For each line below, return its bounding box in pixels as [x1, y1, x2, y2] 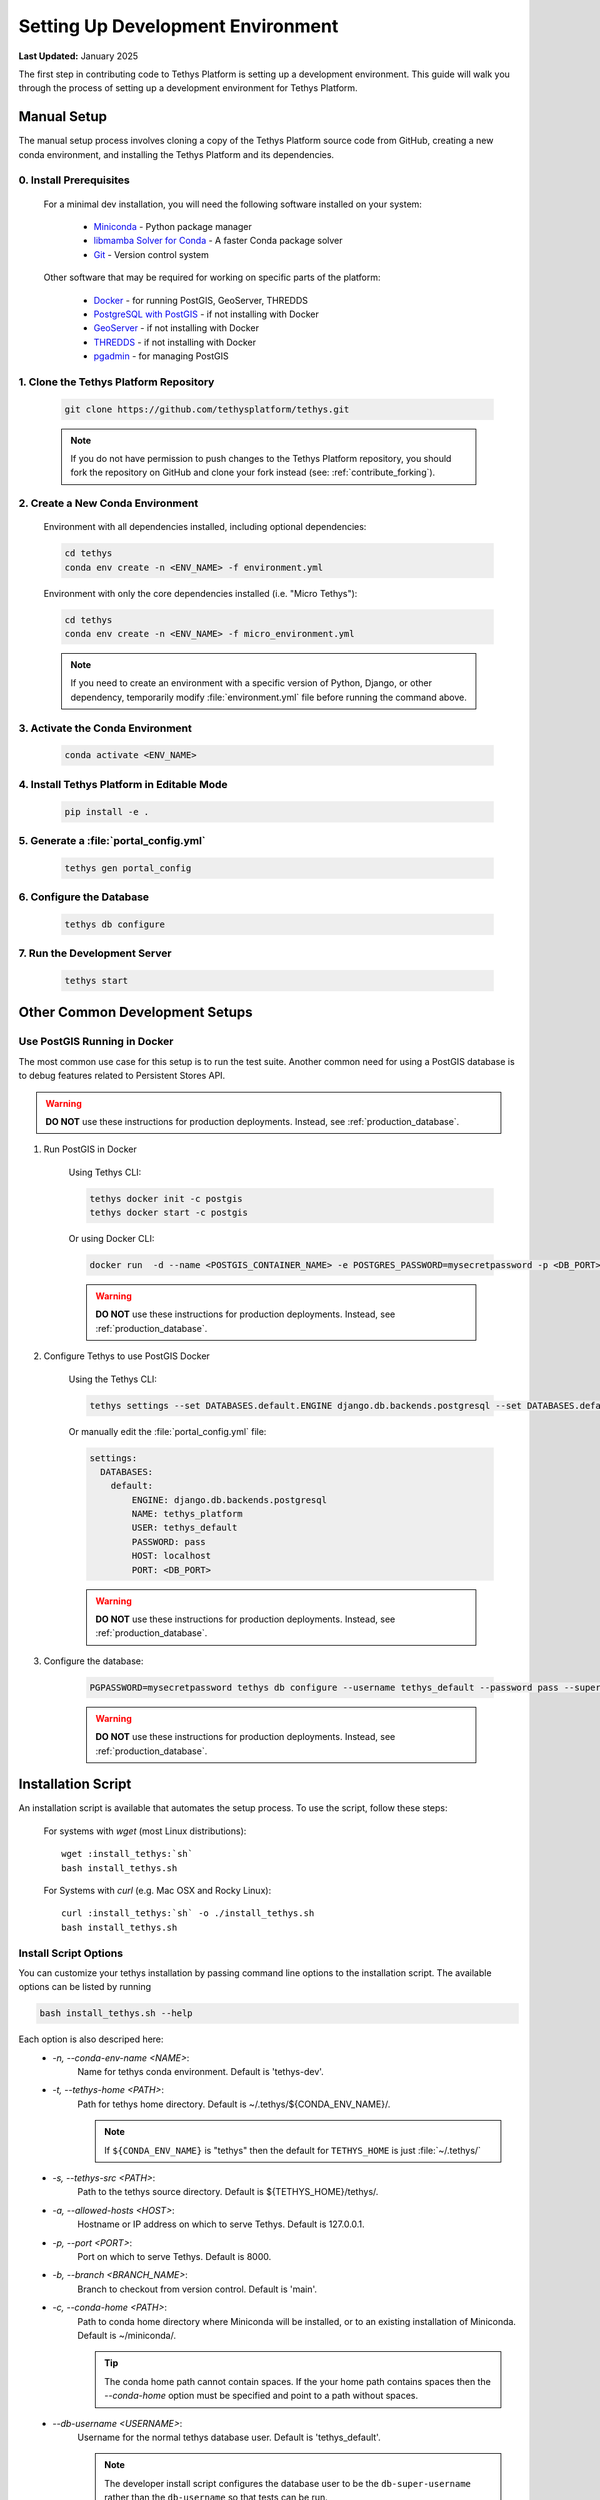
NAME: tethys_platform [131, 1508, 244, 1520]
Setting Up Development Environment [18, 15, 339, 37]
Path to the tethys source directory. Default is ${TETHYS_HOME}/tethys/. [77, 2186, 379, 2198]
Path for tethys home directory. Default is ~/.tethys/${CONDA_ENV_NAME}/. [77, 2098, 391, 2110]
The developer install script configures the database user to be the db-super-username [104, 2477, 472, 2489]
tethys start [64, 975, 129, 986]
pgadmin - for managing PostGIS [93, 350, 229, 362]
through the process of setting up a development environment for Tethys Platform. [18, 82, 359, 94]
